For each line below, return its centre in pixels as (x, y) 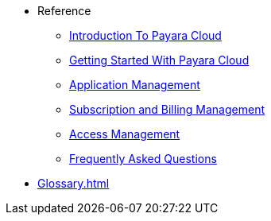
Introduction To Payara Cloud (145, 35)
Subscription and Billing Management (167, 109)
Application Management (135, 85)
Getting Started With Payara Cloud (159, 60)
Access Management (125, 134)
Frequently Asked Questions (143, 159)
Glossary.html (74, 183)
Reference (64, 11)
